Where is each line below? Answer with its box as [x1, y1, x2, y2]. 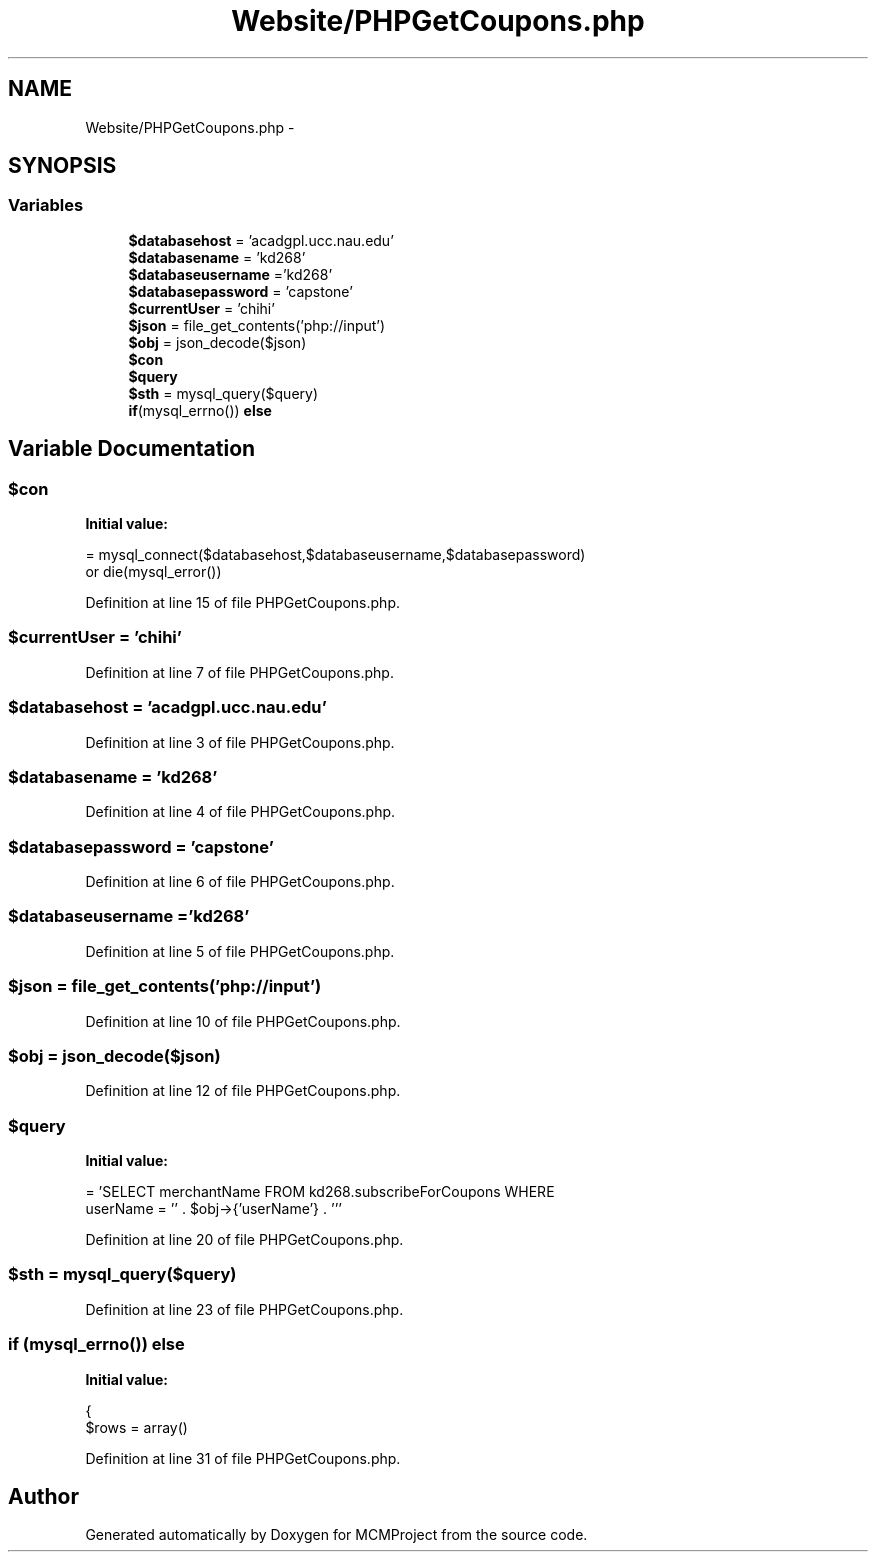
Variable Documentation [8, 436, 256, 462]
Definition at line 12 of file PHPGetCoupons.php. [85, 1082, 401, 1100]
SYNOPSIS [8, 153, 117, 179]
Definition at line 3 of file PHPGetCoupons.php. [85, 733, 395, 751]
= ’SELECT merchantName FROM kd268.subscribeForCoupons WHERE [85, 1183, 555, 1201]
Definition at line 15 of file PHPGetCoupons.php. [85, 594, 401, 612]
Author [8, 1483, 79, 1509]
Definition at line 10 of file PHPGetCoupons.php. [85, 1012, 401, 1030]
